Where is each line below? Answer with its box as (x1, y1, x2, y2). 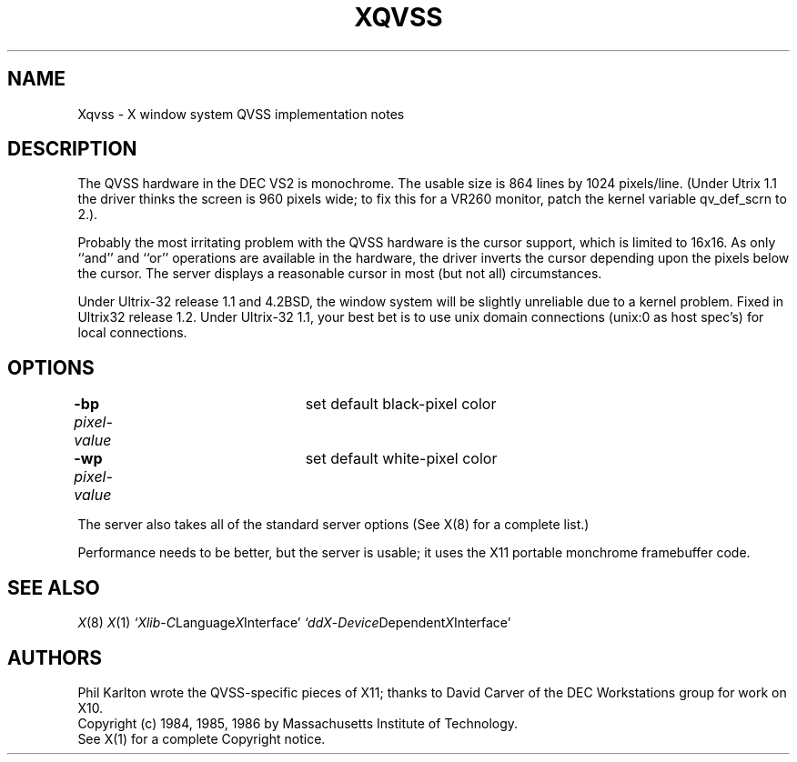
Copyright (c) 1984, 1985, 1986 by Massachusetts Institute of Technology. (77, 715, 519, 731)
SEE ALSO (7, 576, 100, 599)
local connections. (77, 325, 187, 341)
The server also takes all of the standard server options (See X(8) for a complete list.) (77, 516, 590, 533)
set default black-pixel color (305, 395, 497, 414)
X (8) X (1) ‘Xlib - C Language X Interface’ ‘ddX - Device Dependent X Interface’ (77, 615, 511, 631)
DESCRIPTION (7, 137, 137, 161)
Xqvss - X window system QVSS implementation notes (77, 105, 405, 122)
